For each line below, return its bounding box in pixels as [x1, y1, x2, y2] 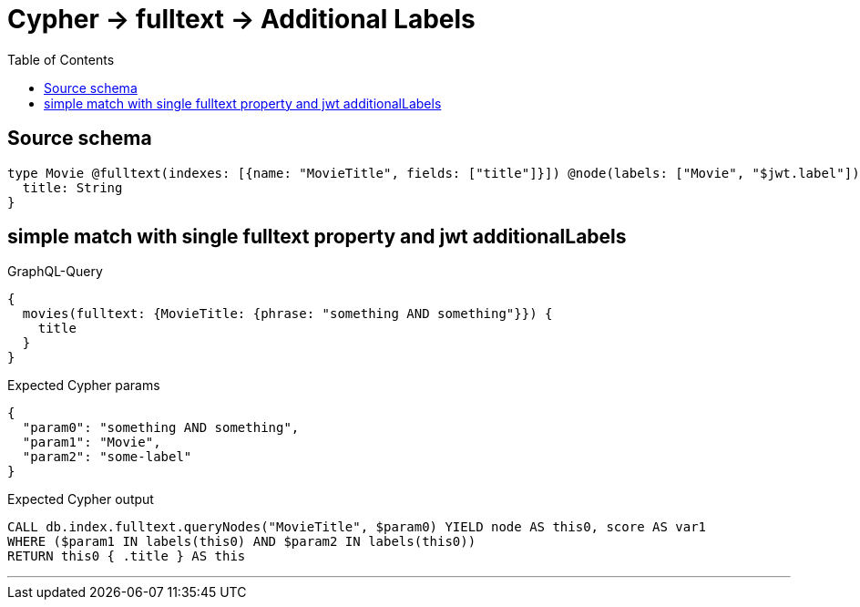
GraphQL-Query [7, 263, 103, 280]
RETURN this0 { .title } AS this [7, 549, 246, 564]
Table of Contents [7, 51, 115, 67]
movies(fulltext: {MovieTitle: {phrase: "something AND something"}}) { [22, 306, 553, 322]
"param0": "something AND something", [22, 420, 300, 436]
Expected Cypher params [7, 377, 160, 394]
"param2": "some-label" [22, 449, 192, 465]
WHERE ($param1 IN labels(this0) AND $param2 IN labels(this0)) [7, 534, 476, 550]
